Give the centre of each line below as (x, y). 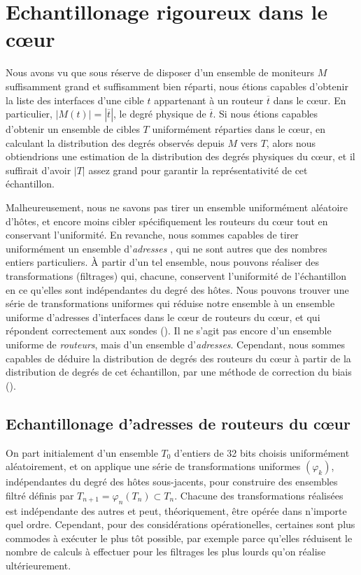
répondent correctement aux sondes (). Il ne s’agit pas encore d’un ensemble (169, 331)
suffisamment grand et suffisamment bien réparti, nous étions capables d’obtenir (177, 86)
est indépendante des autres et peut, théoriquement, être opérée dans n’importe (176, 510)
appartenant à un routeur (209, 100)
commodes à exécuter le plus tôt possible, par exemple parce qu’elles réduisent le (179, 538)
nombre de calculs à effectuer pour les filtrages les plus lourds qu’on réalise (166, 552)
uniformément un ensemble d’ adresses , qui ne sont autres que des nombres (167, 248)
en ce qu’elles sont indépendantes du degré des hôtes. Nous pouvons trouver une (177, 289)
